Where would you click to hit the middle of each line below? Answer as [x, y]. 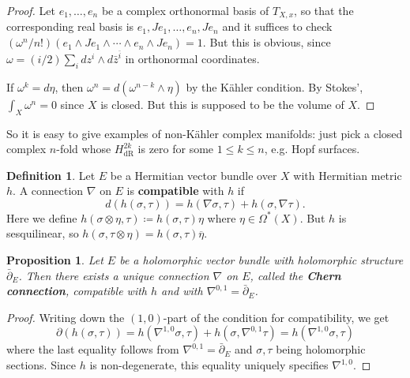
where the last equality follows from [93, 349]
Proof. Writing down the [66, 317]
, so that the [324, 10]
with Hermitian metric [348, 175]
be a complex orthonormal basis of [185, 10]
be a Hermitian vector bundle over [194, 175]
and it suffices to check [277, 26]
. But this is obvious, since [267, 42]
